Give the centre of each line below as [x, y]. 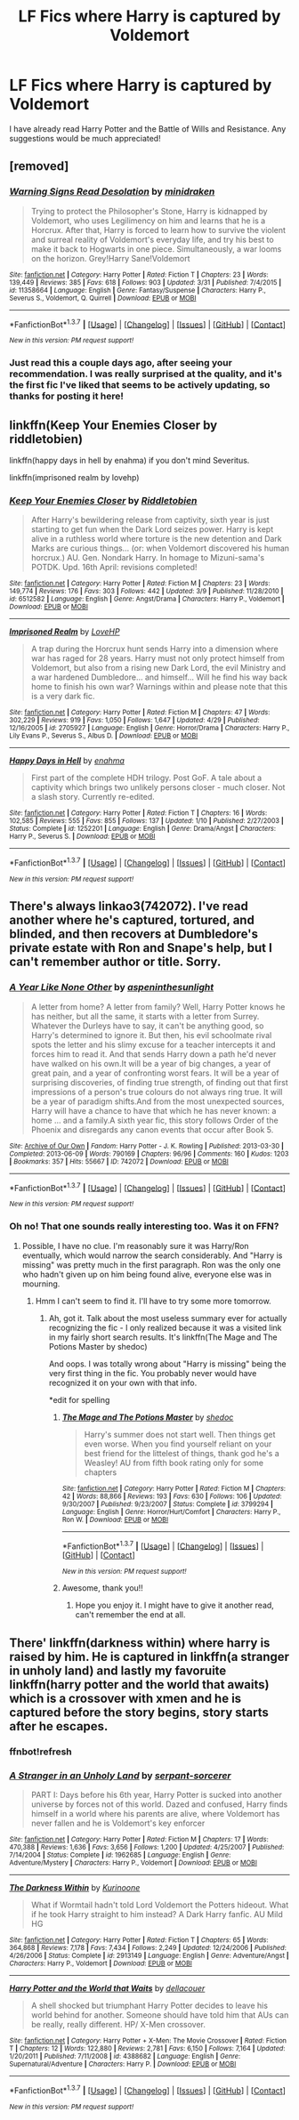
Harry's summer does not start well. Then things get [180, 1434]
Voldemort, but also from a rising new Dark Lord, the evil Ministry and [158, 668]
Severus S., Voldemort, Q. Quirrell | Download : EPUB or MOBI [103, 298]
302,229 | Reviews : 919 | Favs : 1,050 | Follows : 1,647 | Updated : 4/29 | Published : [134, 721]
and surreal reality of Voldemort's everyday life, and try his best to [152, 239]
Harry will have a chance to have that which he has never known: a [154, 1110]
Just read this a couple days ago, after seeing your [121, 363]
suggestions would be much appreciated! [85, 138]
